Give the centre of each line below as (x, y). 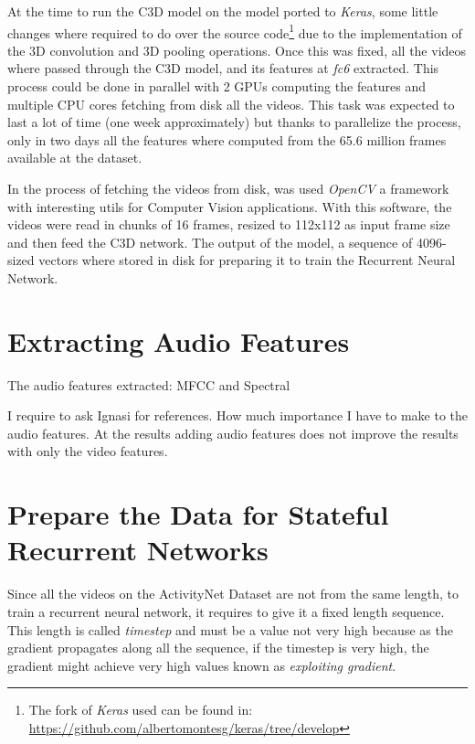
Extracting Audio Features (179, 340)
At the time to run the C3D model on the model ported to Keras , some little (223, 11)
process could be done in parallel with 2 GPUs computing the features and (217, 86)
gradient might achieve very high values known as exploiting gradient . (202, 665)
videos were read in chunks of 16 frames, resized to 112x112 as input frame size (229, 224)
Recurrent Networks (138, 550)
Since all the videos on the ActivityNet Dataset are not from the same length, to (233, 594)
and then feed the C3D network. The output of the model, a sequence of (210, 242)
